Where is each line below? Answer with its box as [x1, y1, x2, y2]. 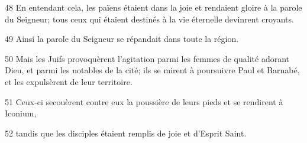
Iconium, [5, 107, 37, 119]
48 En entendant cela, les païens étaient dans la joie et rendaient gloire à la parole [5, 1, 302, 13]
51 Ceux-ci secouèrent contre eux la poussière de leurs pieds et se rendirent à [5, 95, 283, 108]
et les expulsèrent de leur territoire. [5, 75, 133, 87]
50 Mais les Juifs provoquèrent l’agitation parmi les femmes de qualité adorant [5, 52, 290, 64]
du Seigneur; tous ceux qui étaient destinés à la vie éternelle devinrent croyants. [5, 12, 294, 25]
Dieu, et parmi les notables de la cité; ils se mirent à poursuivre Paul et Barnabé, [5, 64, 300, 76]
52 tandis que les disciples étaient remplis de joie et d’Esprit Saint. [5, 126, 247, 139]
